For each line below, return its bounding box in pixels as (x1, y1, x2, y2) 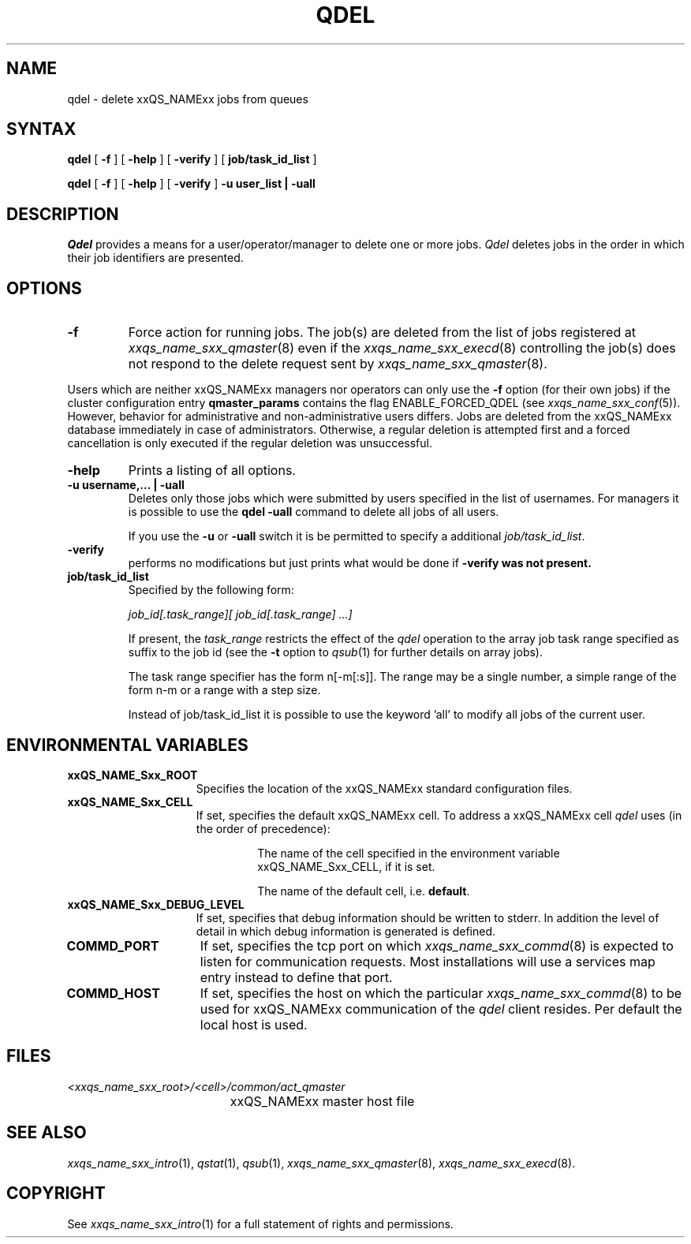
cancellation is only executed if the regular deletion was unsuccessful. (67, 436, 432, 450)
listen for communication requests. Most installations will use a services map (200, 953, 656, 969)
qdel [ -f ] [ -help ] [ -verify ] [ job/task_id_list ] (67, 152, 317, 166)
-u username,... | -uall (67, 478, 185, 492)
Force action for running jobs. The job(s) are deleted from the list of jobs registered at (128, 324, 636, 341)
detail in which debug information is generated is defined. (196, 924, 496, 938)
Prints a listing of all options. (128, 462, 296, 479)
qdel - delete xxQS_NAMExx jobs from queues (67, 92, 308, 106)
